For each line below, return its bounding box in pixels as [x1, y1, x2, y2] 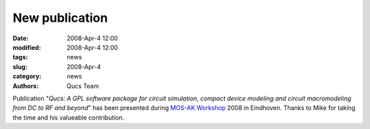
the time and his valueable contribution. [12, 113, 125, 121]
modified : [12, 43, 41, 51]
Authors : [12, 82, 39, 90]
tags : [12, 53, 28, 61]
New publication [12, 10, 108, 25]
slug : [12, 62, 27, 71]
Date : [12, 34, 29, 42]
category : [12, 72, 42, 81]
